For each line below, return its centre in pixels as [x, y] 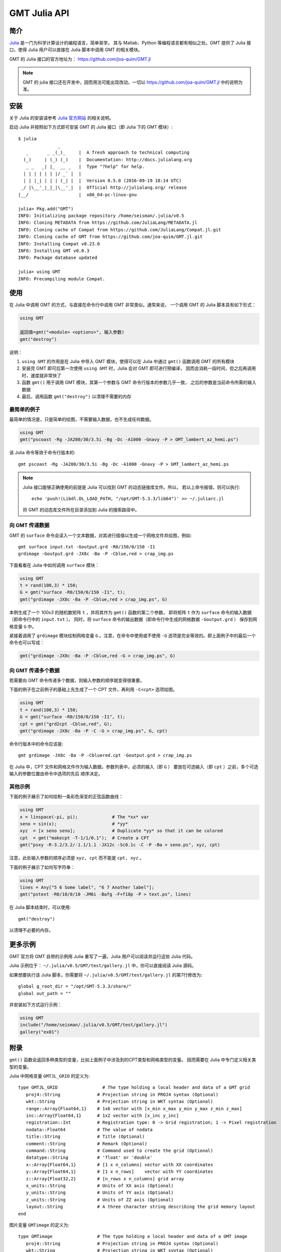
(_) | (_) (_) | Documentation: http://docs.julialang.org [108, 160]
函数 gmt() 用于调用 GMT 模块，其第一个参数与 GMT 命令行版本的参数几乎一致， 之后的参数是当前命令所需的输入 [139, 383]
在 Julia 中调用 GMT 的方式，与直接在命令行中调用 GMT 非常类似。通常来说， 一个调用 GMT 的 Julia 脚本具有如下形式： [133, 305]
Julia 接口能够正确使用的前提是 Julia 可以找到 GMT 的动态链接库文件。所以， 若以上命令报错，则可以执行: [131, 487]
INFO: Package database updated [58, 258]
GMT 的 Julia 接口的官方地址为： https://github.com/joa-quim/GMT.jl [80, 59]
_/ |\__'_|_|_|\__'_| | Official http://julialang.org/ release [104, 188]
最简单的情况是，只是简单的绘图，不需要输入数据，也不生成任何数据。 [81, 419]
